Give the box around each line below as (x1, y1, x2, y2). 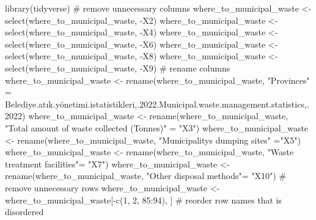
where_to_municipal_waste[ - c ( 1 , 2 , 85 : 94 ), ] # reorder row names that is (5, 193, 282, 206)
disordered (5, 205, 44, 218)
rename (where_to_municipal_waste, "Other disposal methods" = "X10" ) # (5, 169, 287, 182)
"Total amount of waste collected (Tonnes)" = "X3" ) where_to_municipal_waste (5, 121, 309, 134)
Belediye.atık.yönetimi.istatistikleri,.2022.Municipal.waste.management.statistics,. (5, 97, 309, 110)
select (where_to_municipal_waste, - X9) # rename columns (5, 61, 230, 74)
